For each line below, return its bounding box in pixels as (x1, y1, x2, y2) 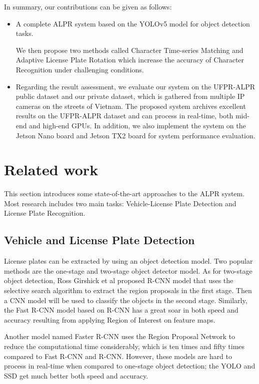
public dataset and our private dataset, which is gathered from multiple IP (15, 91, 245, 101)
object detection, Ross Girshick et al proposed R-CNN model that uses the (4, 275, 233, 286)
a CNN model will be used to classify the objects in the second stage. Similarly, (4, 295, 247, 305)
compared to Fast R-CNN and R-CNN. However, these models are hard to (4, 351, 232, 361)
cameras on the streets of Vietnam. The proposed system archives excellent (15, 100, 246, 111)
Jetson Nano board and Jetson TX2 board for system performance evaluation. (15, 130, 255, 140)
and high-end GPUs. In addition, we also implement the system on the (29, 120, 246, 130)
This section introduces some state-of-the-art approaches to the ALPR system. (4, 188, 245, 199)
